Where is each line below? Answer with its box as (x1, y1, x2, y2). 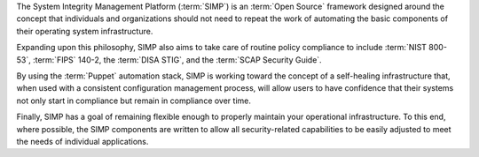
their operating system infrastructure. (16, 26, 153, 36)
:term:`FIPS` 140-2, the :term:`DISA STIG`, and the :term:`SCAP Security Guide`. (32, 54, 323, 65)
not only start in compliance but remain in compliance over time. (16, 95, 252, 106)
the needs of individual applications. (16, 136, 149, 146)
